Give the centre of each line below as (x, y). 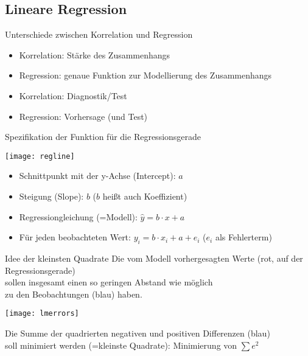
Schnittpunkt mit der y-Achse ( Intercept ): (97, 176)
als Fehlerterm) (243, 237)
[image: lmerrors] (42, 314)
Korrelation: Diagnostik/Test (73, 95)
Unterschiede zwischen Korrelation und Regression (99, 34)
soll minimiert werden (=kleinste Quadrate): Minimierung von (121, 345)
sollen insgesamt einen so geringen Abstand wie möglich (109, 282)
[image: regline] (40, 156)
